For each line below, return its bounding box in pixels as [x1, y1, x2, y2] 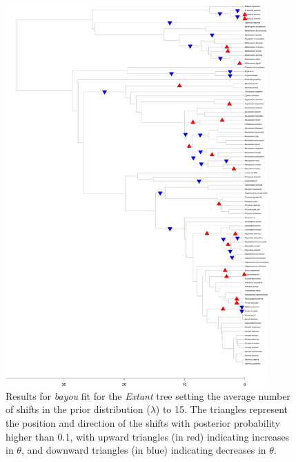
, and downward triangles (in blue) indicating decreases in [21, 443, 266, 457]
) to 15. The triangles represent [155, 402, 288, 416]
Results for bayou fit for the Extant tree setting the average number [6, 388, 290, 403]
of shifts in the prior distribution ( [6, 402, 150, 416]
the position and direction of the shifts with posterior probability [6, 415, 280, 430]
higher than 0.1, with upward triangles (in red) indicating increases [6, 429, 290, 443]
